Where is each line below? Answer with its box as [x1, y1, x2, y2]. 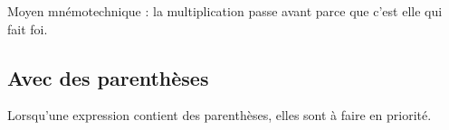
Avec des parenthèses [7, 63, 209, 91]
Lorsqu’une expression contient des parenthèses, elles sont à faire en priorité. [7, 106, 432, 125]
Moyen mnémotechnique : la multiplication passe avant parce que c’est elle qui [7, 2, 443, 20]
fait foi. [7, 19, 48, 38]
